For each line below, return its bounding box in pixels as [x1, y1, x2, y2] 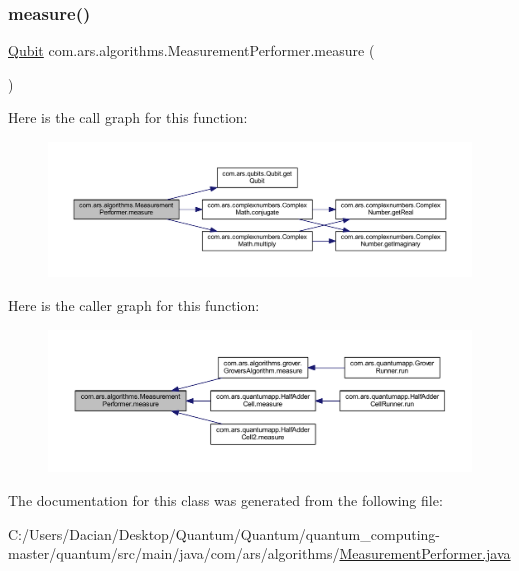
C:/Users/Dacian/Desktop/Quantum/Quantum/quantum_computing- [8, 523, 440, 544]
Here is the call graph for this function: [8, 107, 248, 128]
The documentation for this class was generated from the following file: [8, 490, 443, 511]
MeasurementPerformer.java [339, 543, 511, 564]
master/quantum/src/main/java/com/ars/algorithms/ [8, 543, 340, 564]
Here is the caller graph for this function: [8, 294, 260, 315]
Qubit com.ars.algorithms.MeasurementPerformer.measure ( [8, 40, 375, 61]
